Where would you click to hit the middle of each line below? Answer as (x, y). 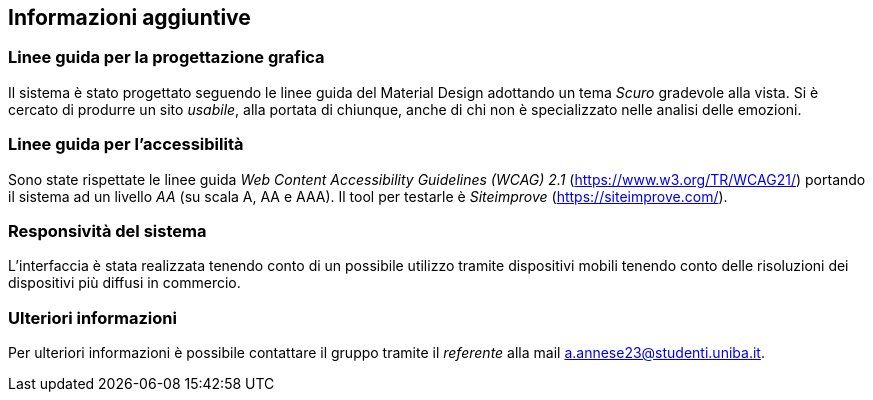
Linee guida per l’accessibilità (126, 144)
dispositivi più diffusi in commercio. (124, 283)
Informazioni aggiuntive (129, 17)
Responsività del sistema (107, 230)
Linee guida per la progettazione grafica (166, 57)
